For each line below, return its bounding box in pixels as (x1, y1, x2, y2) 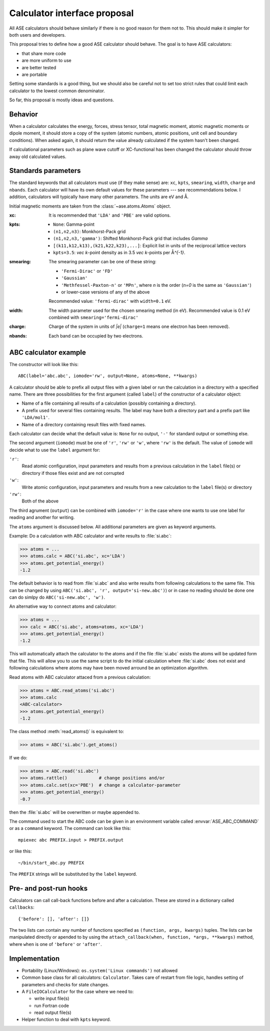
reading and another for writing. (9, 514, 75, 521)
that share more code (21, 50, 66, 56)
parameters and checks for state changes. (21, 981, 109, 987)
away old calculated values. (9, 153, 67, 159)
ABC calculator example (9, 348, 86, 357)
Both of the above (21, 498, 59, 504)
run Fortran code (34, 1002, 69, 1008)
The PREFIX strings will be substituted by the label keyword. (9, 871, 137, 877)
